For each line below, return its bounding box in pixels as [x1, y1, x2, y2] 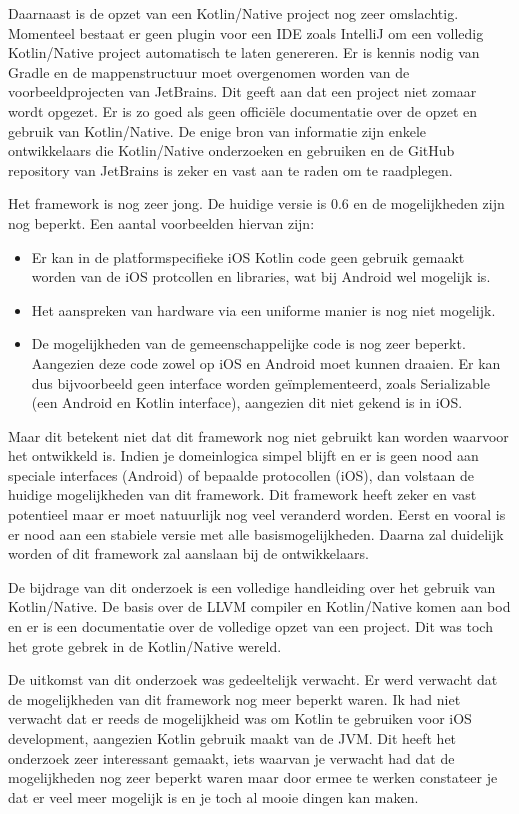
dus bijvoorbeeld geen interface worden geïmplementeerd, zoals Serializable [31, 372, 490, 393]
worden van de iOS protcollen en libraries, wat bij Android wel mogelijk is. [31, 266, 491, 287]
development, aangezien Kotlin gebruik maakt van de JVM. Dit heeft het [8, 728, 457, 748]
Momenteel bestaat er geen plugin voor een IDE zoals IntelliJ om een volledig [8, 22, 484, 43]
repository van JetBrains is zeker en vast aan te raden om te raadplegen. [8, 159, 453, 180]
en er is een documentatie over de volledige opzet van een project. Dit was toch [8, 616, 493, 637]
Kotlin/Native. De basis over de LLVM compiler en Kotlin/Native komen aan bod [8, 596, 511, 617]
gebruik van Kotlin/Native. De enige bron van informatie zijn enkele [8, 120, 426, 141]
